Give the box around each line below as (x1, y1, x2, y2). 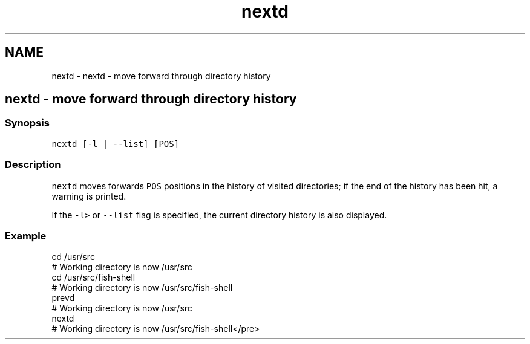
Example (5, 229, 47, 242)
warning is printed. (51, 190, 126, 201)
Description (5, 158, 61, 171)
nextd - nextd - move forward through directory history (51, 70, 271, 81)
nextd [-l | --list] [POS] (51, 138, 180, 149)
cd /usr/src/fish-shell (51, 272, 136, 283)
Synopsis (5, 117, 50, 129)
